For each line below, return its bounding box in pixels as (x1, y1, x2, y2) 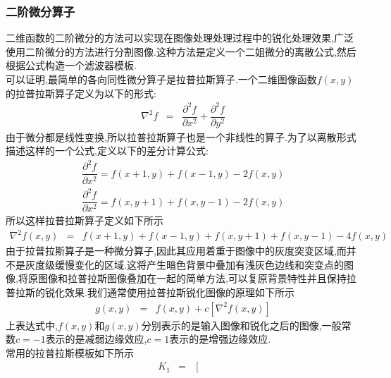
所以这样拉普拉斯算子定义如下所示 (6, 213, 163, 228)
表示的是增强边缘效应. (169, 331, 271, 346)
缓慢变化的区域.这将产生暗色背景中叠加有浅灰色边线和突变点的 (54, 257, 344, 272)
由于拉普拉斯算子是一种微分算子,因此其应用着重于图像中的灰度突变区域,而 (6, 243, 347, 258)
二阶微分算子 (6, 2, 75, 20)
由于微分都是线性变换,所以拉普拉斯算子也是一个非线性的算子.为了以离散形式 (6, 129, 356, 144)
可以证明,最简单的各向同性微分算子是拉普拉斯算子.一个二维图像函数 (6, 72, 317, 86)
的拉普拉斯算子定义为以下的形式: (6, 85, 156, 100)
